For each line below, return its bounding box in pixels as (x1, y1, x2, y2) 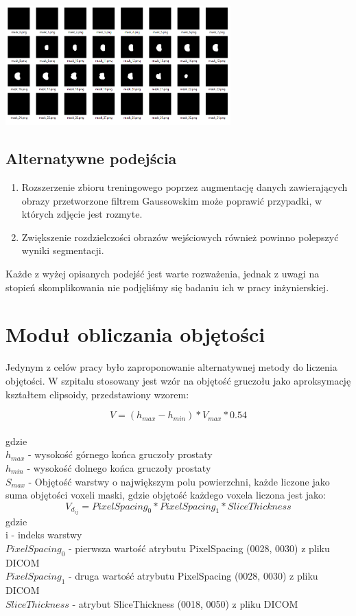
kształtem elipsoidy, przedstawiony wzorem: (5, 387, 189, 401)
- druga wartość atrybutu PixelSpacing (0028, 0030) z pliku (68, 569, 318, 583)
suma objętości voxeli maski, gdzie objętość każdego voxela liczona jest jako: (5, 488, 326, 502)
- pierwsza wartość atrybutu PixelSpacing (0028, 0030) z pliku (68, 540, 330, 555)
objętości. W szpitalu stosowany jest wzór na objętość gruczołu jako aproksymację (5, 373, 351, 387)
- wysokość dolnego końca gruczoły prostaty (27, 460, 211, 475)
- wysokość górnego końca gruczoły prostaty (27, 447, 213, 461)
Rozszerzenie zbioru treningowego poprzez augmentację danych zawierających (21, 180, 348, 194)
